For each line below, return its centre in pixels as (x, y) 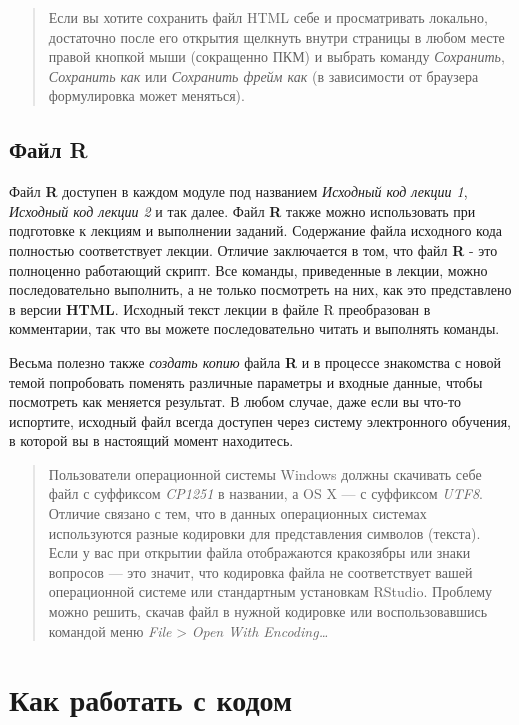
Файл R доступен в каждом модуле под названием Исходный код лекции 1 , (238, 191)
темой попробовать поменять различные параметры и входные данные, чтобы (246, 381)
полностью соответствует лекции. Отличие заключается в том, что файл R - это (253, 249)
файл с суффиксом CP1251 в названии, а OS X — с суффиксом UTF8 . (265, 493)
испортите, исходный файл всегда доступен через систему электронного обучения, (260, 420)
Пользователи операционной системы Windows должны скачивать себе (265, 473)
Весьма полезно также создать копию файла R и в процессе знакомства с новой (255, 361)
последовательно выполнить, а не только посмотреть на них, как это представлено (260, 289)
